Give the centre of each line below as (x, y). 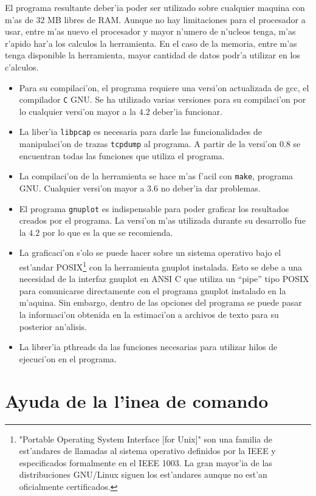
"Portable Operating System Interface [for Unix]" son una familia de (146, 439)
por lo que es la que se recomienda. (108, 232)
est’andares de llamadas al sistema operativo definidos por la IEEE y (147, 451)
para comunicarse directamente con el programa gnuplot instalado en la (153, 290)
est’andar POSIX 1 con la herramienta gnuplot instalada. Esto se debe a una (160, 266)
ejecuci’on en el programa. (68, 358)
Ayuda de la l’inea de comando (137, 400)
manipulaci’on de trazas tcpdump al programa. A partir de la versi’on (148, 144)
